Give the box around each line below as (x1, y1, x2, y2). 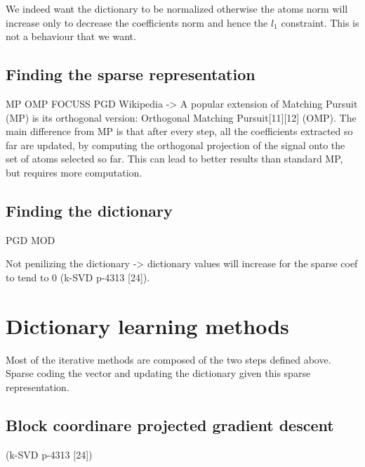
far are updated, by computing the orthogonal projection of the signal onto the (6, 137, 345, 152)
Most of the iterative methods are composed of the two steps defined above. (6, 352, 331, 366)
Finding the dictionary (6, 199, 173, 221)
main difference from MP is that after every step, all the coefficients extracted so (6, 124, 353, 139)
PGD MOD (6, 232, 55, 247)
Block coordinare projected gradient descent (6, 414, 334, 435)
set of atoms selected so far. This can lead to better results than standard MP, (6, 151, 343, 166)
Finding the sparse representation (6, 63, 255, 85)
